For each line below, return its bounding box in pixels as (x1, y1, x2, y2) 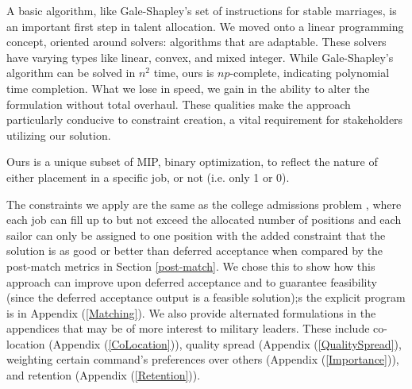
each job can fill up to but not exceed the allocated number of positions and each (6, 211, 402, 228)
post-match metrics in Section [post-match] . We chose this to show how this (6, 257, 375, 274)
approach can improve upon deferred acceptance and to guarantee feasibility (6, 273, 377, 290)
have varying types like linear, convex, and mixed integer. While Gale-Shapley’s (6, 48, 394, 65)
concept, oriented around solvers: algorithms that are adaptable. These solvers (6, 33, 387, 50)
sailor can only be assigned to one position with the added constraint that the (6, 226, 386, 243)
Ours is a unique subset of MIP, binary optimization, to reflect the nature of (6, 153, 378, 170)
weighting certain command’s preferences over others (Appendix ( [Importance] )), (6, 351, 399, 368)
